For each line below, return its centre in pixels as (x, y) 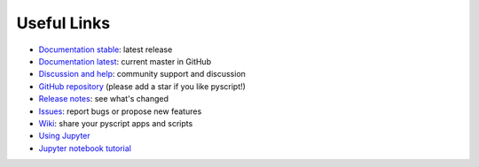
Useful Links (63, 23)
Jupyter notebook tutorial (85, 148)
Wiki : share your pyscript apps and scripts (116, 123)
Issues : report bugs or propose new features (120, 111)
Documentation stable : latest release (106, 49)
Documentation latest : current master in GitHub (125, 61)
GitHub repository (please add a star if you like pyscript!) (142, 86)
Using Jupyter (64, 136)
